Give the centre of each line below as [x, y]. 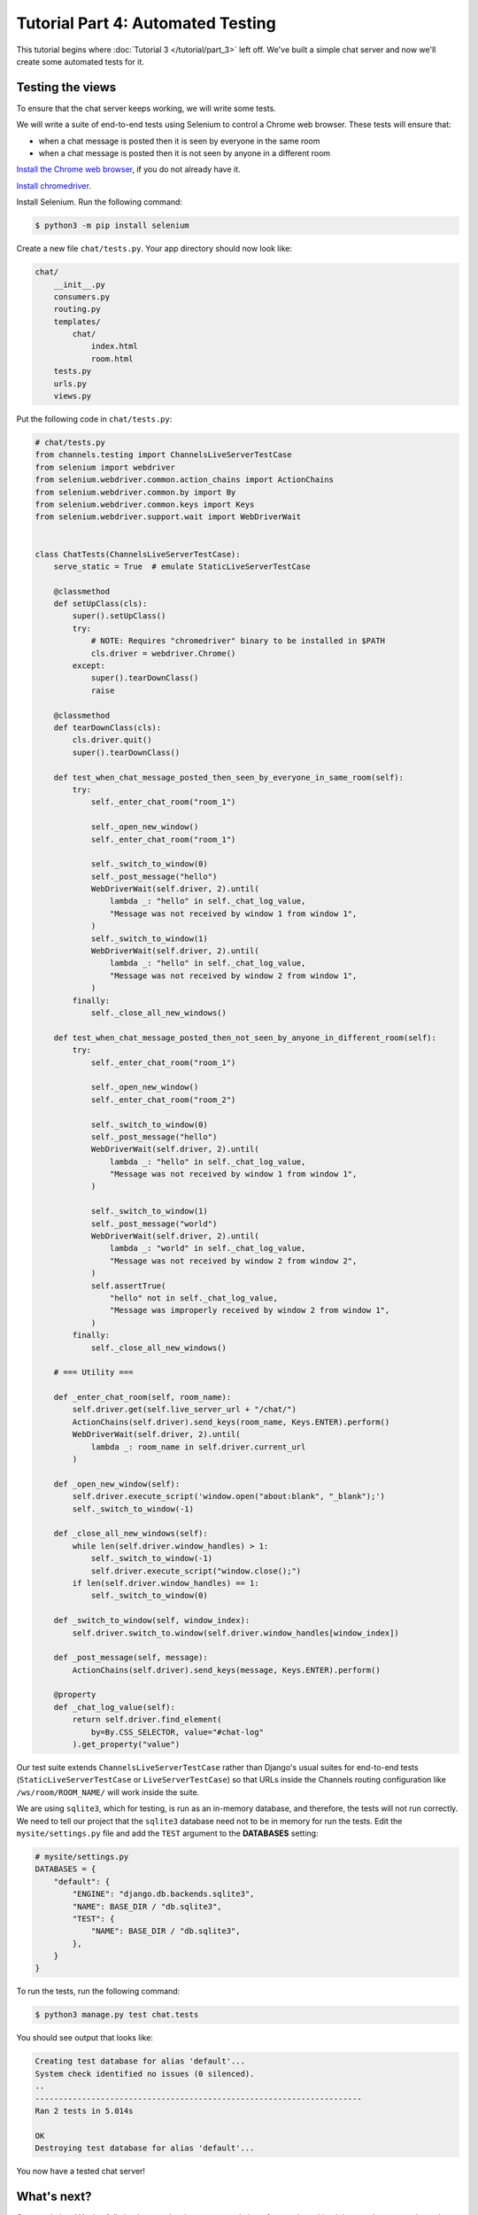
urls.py [70, 384]
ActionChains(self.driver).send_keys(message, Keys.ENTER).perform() [226, 1670]
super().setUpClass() [119, 616]
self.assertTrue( [128, 1286]
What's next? [54, 2196]
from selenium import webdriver [105, 467]
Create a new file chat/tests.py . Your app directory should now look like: [154, 249]
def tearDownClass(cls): [108, 728]
